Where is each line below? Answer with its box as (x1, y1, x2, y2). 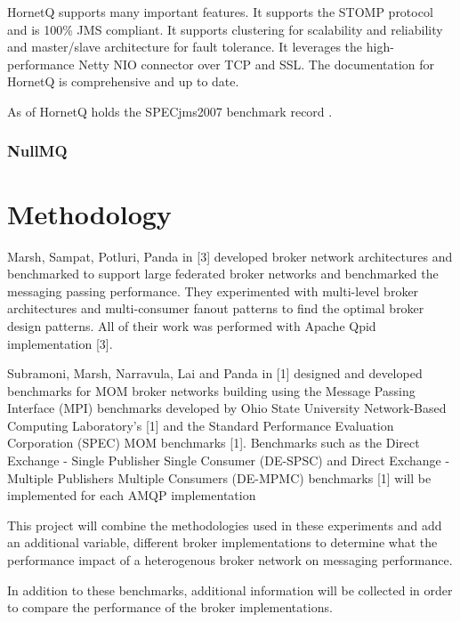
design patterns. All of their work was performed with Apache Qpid (7, 316, 376, 335)
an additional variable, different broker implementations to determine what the (7, 533, 438, 552)
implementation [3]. (7, 334, 113, 352)
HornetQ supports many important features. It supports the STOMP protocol (7, 3, 433, 20)
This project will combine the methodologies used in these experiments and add (7, 515, 442, 534)
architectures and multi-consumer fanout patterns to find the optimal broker (7, 299, 424, 318)
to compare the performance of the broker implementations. (7, 598, 333, 617)
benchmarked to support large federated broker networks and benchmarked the (7, 264, 439, 283)
